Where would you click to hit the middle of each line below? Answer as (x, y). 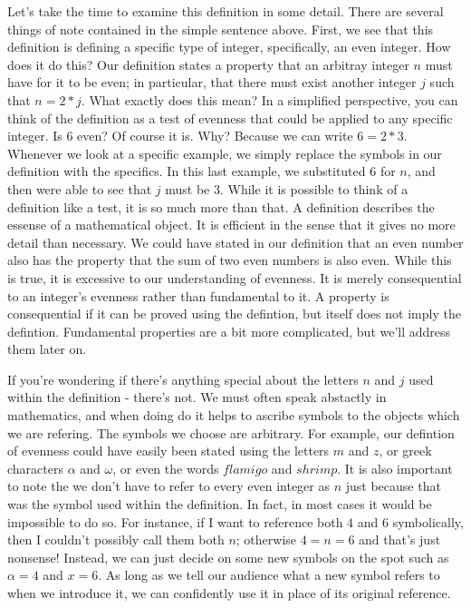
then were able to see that (80, 188)
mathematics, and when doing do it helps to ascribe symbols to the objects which (234, 415)
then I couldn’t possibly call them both (116, 539)
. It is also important (395, 468)
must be (187, 188)
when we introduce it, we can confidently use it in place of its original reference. (229, 593)
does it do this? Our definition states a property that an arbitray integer (208, 64)
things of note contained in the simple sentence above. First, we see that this (221, 29)
